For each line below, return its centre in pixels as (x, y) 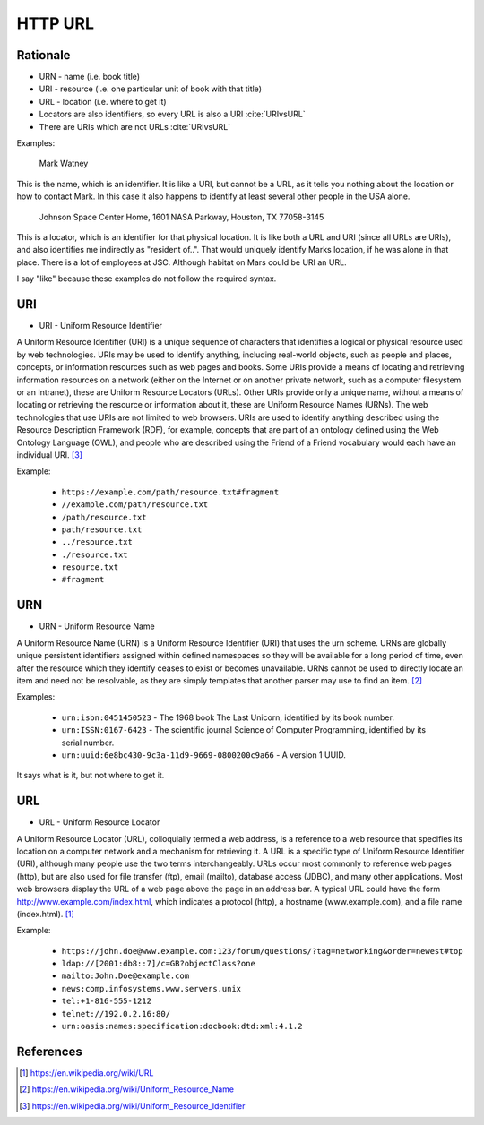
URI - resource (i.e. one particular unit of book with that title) (150, 89)
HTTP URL (55, 23)
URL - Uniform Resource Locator (99, 822)
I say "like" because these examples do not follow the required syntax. (147, 279)
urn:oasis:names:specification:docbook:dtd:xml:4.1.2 (182, 1026)
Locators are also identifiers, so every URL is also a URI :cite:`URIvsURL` (172, 114)
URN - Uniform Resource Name (97, 626)
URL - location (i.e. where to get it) (103, 101)
